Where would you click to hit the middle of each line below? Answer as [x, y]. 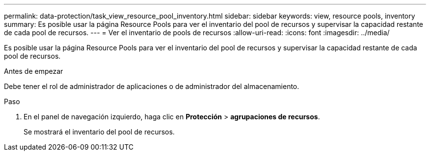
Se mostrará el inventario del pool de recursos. [99, 132]
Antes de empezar [34, 71]
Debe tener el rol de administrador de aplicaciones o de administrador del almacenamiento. [152, 86]
